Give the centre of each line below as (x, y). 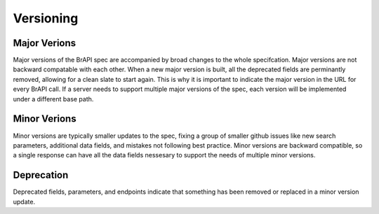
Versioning (46, 18)
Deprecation (41, 175)
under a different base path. (53, 99)
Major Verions (45, 43)
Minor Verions (45, 119)
